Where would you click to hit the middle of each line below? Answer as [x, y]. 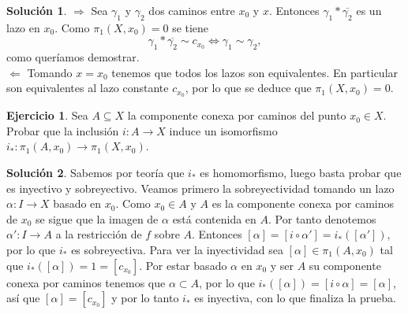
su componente [345, 265]
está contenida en [214, 218]
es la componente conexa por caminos [303, 203]
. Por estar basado [183, 265]
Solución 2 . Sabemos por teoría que [95, 173]
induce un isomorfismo [223, 130]
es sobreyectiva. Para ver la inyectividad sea [177, 249]
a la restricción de [99, 234]
